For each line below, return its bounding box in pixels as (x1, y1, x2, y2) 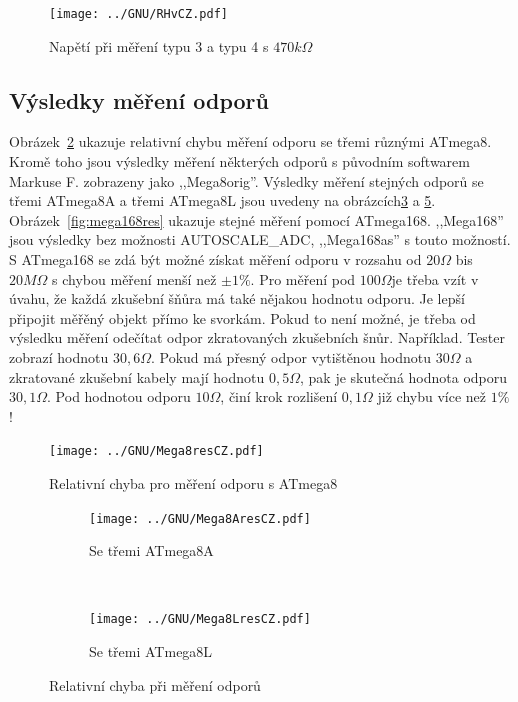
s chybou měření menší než (52, 268, 217, 289)
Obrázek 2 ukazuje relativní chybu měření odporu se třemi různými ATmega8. (9, 131, 492, 152)
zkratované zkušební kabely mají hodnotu (9, 366, 265, 387)
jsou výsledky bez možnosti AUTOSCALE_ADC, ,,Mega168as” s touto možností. (9, 229, 511, 250)
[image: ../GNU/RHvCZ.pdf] (49, 7, 228, 21)
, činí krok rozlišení (220, 386, 338, 407)
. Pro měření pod (250, 268, 356, 289)
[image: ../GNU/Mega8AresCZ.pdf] (89, 511, 311, 526)
